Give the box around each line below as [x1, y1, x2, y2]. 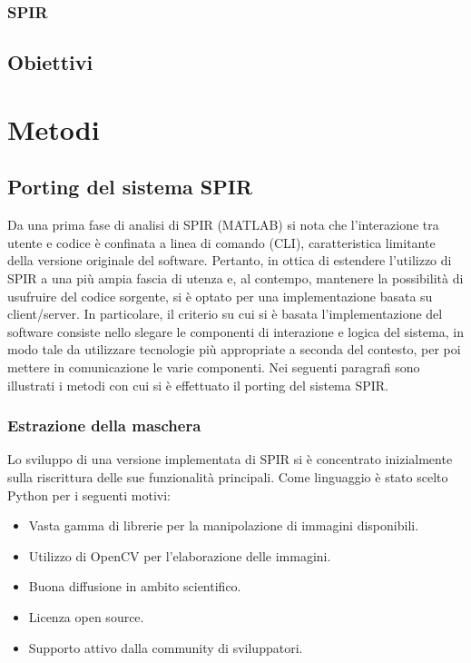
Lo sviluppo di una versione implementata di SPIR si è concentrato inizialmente [7, 450, 453, 469]
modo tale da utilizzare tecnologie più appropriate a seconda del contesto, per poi [7, 340, 461, 359]
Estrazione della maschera [7, 414, 201, 437]
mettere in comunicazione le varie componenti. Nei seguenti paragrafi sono [7, 357, 420, 376]
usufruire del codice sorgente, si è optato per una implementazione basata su [7, 286, 433, 305]
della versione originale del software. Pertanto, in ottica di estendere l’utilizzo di [7, 251, 452, 270]
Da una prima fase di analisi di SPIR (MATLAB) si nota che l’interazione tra [7, 215, 439, 234]
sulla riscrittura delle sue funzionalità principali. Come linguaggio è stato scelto [7, 467, 448, 486]
